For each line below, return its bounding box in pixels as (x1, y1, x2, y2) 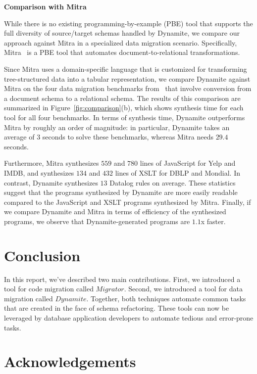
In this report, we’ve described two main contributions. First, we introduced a (4, 274, 241, 284)
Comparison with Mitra (4, 1, 87, 11)
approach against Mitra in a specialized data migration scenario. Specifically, (4, 37, 237, 47)
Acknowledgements (4, 351, 136, 372)
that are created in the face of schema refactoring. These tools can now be (4, 303, 229, 313)
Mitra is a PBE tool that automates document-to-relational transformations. (4, 47, 240, 57)
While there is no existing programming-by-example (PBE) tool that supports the (4, 18, 253, 28)
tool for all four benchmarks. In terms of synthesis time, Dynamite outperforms (4, 112, 245, 122)
